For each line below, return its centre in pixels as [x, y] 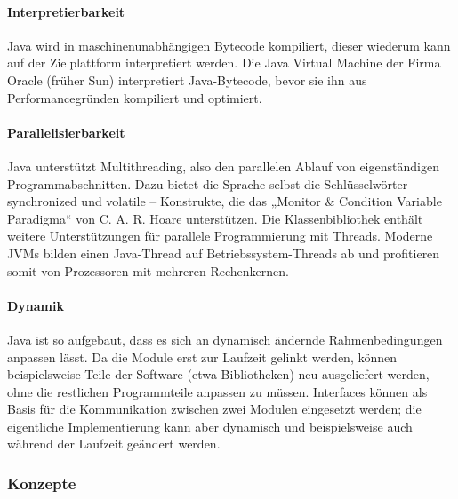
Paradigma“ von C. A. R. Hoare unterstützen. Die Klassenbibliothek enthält [215, 218]
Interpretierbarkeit [66, 11]
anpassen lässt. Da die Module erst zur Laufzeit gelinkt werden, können [202, 356]
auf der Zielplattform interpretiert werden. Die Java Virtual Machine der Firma [224, 63]
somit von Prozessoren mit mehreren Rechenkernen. [148, 270]
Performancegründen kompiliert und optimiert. [135, 97]
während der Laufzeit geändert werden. [114, 444]
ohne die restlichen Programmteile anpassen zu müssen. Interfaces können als [217, 391]
